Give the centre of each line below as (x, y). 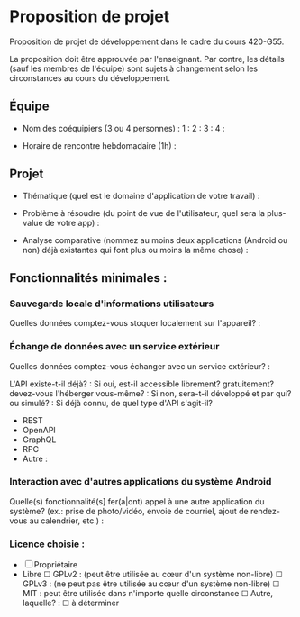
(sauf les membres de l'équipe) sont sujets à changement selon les (134, 68)
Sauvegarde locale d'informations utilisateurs (112, 304)
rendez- (266, 511)
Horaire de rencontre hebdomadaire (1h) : (100, 145)
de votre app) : (72, 222)
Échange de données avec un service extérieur (114, 347)
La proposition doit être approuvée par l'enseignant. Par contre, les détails (147, 59)
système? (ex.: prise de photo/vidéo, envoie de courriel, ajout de (129, 511)
